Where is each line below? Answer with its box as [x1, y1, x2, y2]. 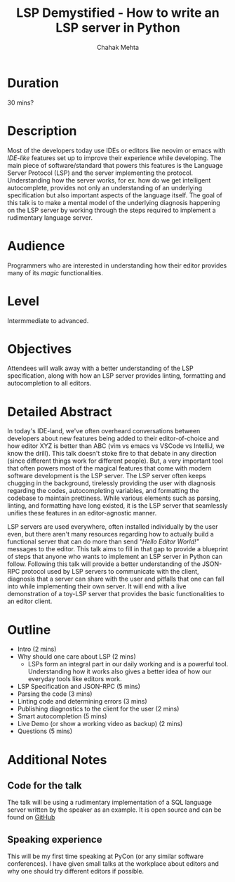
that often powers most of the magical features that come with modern [7, 464, 212, 473]
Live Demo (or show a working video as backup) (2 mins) [17, 720, 183, 728]
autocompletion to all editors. [7, 379, 92, 388]
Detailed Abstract [7, 404, 112, 419]
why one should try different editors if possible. [7, 867, 145, 876]
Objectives [7, 341, 72, 357]
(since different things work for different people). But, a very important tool [7, 456, 223, 465]
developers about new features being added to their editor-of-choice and [7, 434, 220, 443]
